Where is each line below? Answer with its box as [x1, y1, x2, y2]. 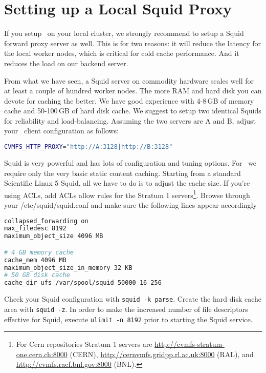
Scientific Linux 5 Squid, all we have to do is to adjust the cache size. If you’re [4, 178, 250, 188]
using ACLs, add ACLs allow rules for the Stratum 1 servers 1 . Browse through [4, 188, 250, 200]
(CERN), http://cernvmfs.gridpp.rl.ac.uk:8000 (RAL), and [70, 348, 254, 359]
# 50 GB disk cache [4, 271, 70, 279]
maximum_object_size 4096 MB [4, 232, 103, 240]
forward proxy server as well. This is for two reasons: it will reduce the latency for [4, 37, 261, 48]
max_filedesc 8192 [4, 225, 66, 232]
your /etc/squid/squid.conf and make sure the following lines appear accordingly [4, 199, 257, 210]
